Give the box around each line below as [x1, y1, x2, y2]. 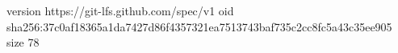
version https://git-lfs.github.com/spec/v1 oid [6, 2, 234, 18]
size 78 [6, 34, 40, 51]
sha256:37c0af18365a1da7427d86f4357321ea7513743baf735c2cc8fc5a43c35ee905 [6, 18, 392, 35]
